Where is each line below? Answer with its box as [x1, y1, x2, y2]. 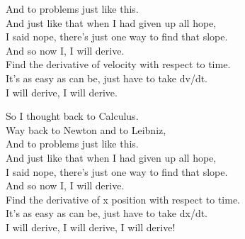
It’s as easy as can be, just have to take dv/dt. [6, 70, 208, 85]
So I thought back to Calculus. [6, 109, 139, 123]
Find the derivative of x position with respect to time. [6, 191, 240, 206]
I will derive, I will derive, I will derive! [6, 219, 176, 234]
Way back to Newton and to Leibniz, [6, 122, 166, 137]
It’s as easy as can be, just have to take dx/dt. [6, 206, 208, 221]
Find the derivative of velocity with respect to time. [6, 57, 231, 72]
